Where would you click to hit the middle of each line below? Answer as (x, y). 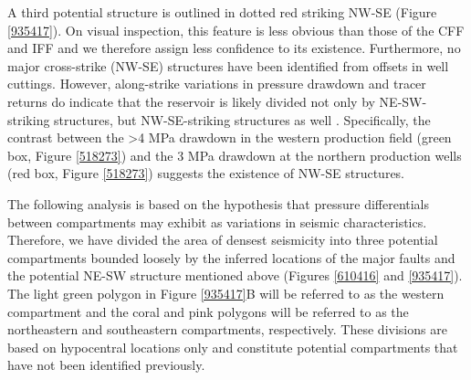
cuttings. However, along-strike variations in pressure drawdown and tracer (217, 84)
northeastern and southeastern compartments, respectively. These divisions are (227, 329)
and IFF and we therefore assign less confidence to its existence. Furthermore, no (234, 48)
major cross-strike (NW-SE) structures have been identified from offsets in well (228, 65)
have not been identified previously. (106, 365)
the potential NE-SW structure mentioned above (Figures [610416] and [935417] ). (235, 275)
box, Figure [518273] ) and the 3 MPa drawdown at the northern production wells (235, 155)
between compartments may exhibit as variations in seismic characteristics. (217, 222)
